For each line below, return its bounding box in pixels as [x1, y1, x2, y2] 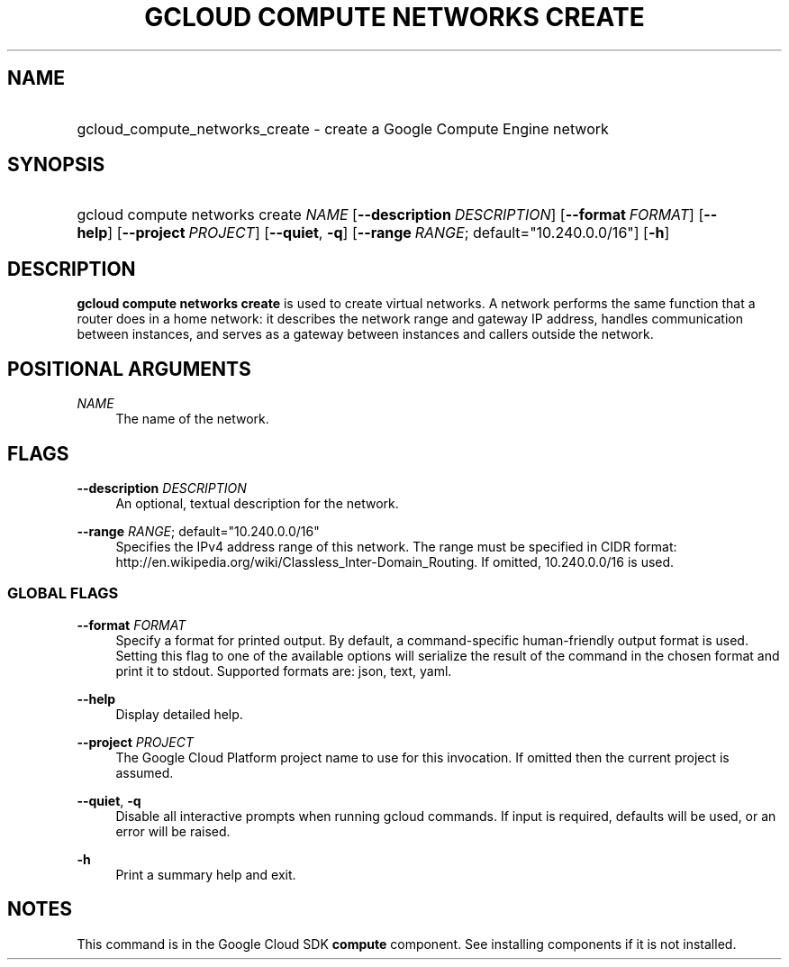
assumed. [115, 764, 174, 780]
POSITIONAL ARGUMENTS [7, 357, 251, 380]
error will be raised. [115, 823, 231, 839]
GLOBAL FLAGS [7, 584, 119, 603]
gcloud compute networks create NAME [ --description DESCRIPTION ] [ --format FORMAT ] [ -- [77, 205, 718, 224]
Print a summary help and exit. [115, 866, 296, 882]
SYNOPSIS [7, 153, 105, 177]
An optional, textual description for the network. [115, 495, 399, 511]
